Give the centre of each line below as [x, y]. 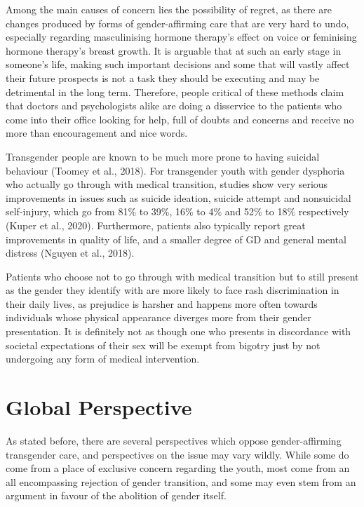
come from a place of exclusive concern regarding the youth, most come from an [178, 468]
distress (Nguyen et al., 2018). [70, 253]
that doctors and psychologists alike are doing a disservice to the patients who [174, 106]
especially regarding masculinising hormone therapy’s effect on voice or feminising [181, 37]
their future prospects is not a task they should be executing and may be [163, 77]
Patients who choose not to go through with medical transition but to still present [182, 276]
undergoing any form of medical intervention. [103, 359]
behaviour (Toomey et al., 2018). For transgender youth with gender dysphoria [175, 170]
